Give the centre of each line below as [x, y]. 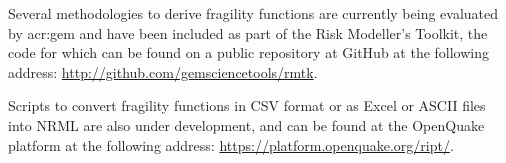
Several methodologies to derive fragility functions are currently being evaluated [253, 13]
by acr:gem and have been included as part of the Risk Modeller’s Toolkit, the [248, 32]
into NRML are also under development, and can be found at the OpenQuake [246, 124]
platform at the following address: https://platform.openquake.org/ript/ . [231, 144]
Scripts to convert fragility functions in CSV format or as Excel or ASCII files [247, 105]
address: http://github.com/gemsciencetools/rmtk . [163, 71]
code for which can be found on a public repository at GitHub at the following [249, 52]
